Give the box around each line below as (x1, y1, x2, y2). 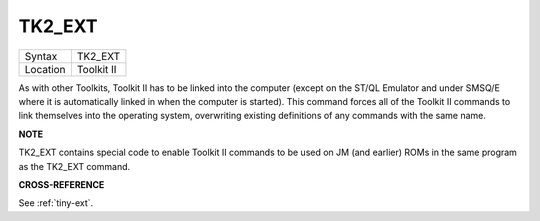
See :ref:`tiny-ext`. (18, 197, 94, 209)
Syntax (24, 49, 58, 63)
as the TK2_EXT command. (18, 160, 131, 172)
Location (24, 62, 66, 76)
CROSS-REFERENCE (18, 178, 105, 190)
